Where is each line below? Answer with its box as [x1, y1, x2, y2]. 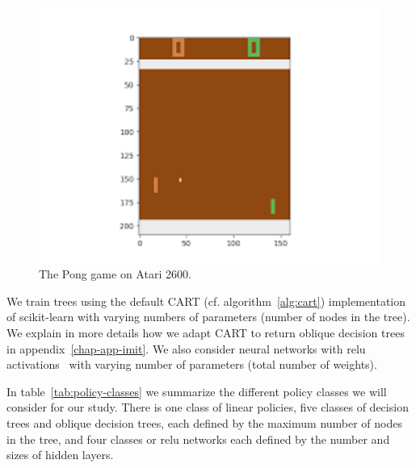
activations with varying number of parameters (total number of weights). [6, 356, 377, 373]
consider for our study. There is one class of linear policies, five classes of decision [6, 399, 409, 416]
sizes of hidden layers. [6, 446, 114, 463]
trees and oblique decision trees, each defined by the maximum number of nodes [6, 414, 403, 431]
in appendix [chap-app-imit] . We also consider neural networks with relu [6, 340, 366, 357]
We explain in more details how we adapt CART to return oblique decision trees [6, 324, 405, 341]
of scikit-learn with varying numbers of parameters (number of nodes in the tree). [6, 308, 410, 325]
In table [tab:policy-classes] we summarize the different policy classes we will [6, 382, 387, 399]
